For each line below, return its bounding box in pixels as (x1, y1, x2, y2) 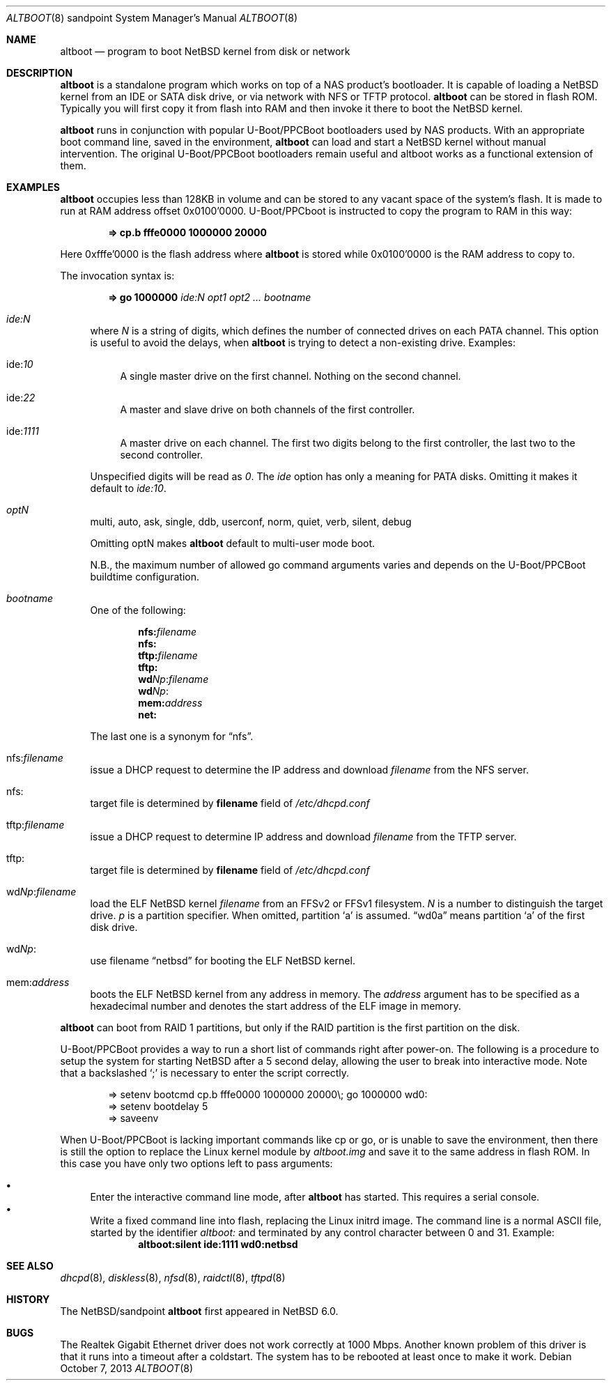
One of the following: (90, 604, 186, 616)
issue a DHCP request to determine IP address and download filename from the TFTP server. (90, 831, 517, 842)
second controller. (120, 449, 203, 461)
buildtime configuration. (90, 571, 200, 583)
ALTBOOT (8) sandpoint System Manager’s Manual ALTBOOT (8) (6, 12, 297, 24)
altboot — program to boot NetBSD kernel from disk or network (60, 45, 350, 57)
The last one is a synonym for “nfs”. (90, 730, 254, 742)
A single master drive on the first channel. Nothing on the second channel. (120, 370, 461, 382)
